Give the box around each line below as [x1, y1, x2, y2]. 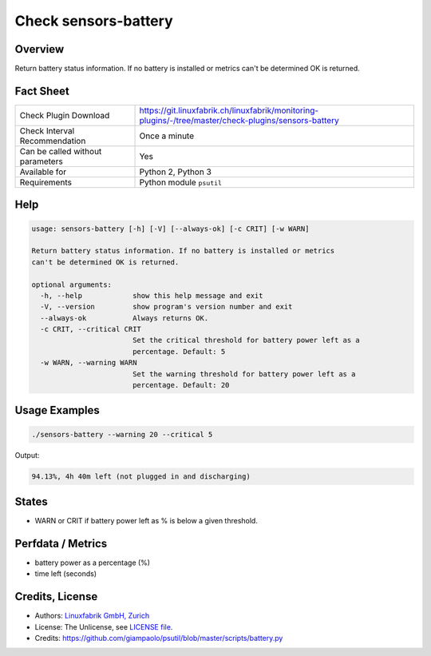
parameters [19, 156, 63, 167]
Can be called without [19, 145, 102, 157]
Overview [14, 42, 65, 56]
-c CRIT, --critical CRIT [40, 324, 141, 334]
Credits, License [14, 590, 98, 603]
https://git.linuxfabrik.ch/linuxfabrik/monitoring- [139, 105, 319, 116]
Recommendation [19, 135, 86, 146]
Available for [19, 166, 67, 177]
